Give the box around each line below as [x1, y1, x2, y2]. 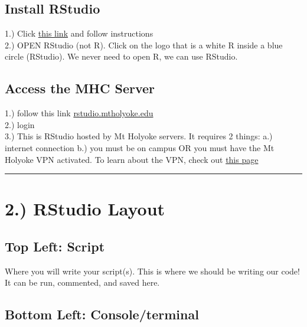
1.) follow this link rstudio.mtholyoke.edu [5, 107, 153, 119]
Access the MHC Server [5, 79, 155, 97]
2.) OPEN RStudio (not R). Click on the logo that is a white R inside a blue [5, 38, 283, 51]
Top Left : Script [5, 237, 105, 255]
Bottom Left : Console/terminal [5, 305, 199, 323]
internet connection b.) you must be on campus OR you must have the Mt [5, 141, 275, 153]
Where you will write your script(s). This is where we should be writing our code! [5, 264, 300, 277]
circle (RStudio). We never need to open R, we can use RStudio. [5, 50, 238, 63]
